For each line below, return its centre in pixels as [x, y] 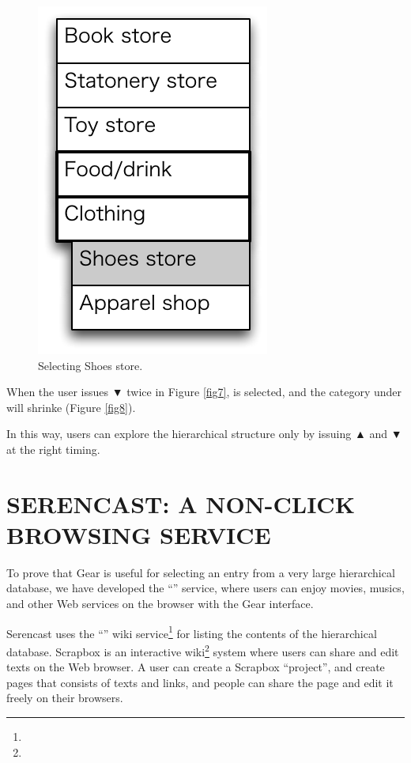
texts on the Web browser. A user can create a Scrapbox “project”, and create [196, 667]
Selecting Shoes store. [90, 365]
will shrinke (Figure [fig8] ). [71, 407]
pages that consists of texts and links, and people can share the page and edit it [200, 682]
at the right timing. [53, 449]
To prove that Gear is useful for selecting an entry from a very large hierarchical [201, 572]
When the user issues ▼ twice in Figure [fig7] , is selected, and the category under [204, 392]
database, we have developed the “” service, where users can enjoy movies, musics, [205, 588]
